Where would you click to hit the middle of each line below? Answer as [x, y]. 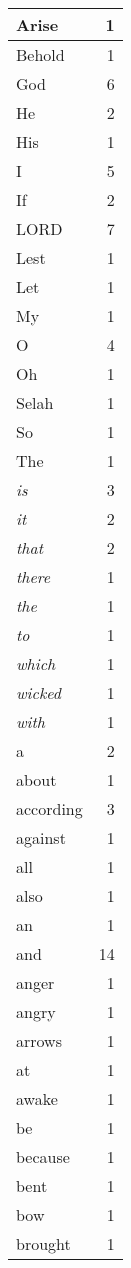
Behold [40, 54]
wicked [38, 692]
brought [43, 1243]
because [43, 1156]
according [49, 808]
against [41, 837]
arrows [39, 1040]
